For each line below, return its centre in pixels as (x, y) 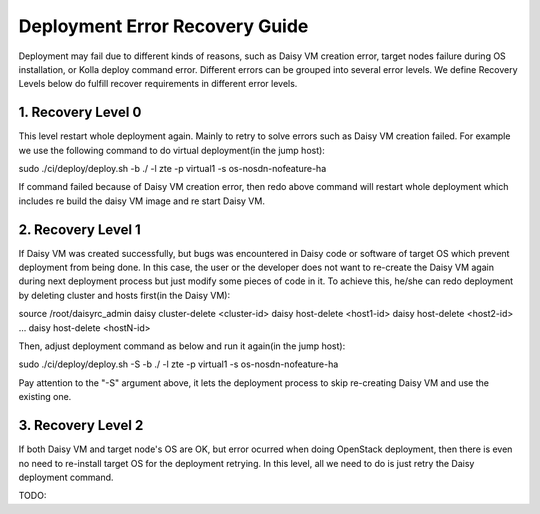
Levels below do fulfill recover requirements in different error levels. (158, 84)
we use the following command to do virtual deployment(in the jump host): (171, 150)
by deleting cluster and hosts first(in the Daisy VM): (124, 295)
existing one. (45, 397)
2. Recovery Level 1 (80, 229)
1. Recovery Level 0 (80, 112)
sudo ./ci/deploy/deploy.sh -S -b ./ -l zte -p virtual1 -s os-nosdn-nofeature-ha (178, 364)
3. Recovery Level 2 (81, 425)
